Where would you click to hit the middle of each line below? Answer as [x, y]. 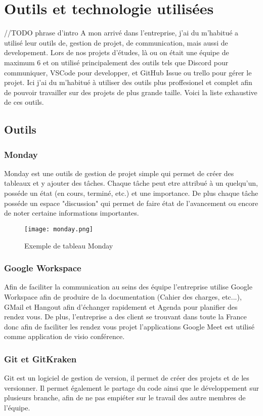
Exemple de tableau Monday [69, 245]
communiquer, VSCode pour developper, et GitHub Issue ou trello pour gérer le [128, 72]
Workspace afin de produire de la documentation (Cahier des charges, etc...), [123, 296]
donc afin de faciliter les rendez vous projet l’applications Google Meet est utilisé [129, 326]
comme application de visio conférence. [64, 336]
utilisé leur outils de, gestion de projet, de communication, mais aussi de [116, 42]
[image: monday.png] [59, 229]
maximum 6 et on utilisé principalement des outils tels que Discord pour [116, 62]
